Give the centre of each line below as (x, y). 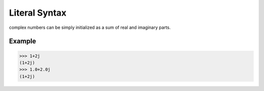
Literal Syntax (38, 13)
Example (22, 41)
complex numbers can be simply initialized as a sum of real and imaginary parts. (90, 27)
